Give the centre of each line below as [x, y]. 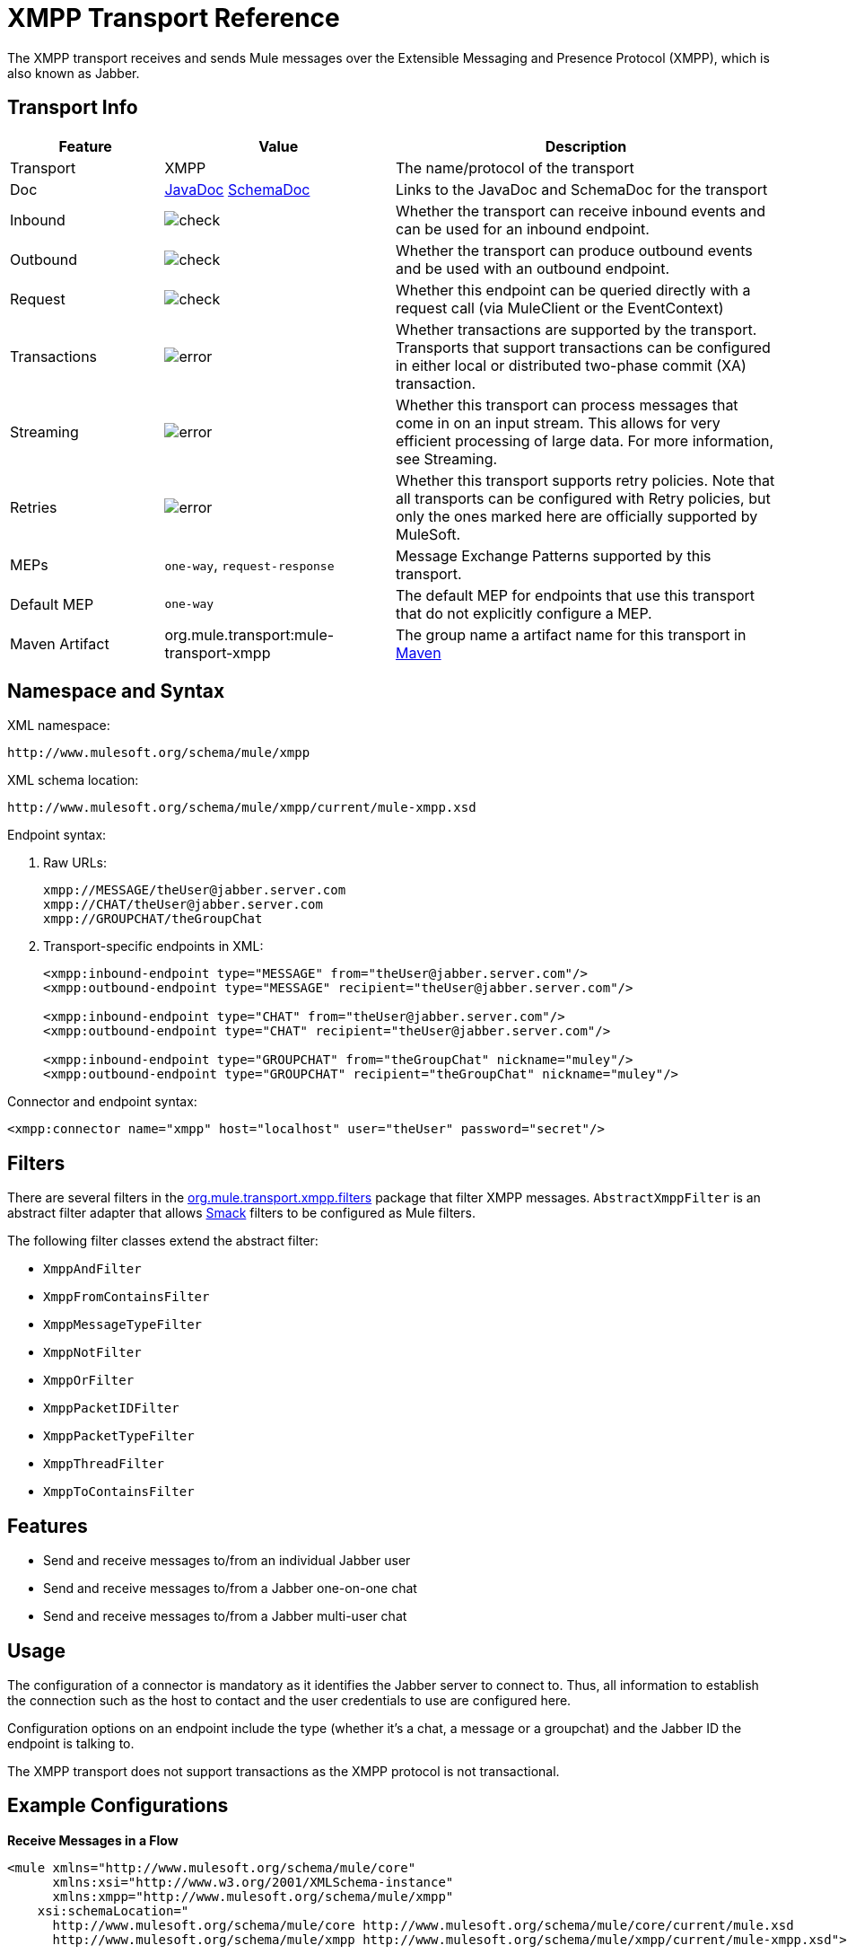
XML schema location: [73, 780]
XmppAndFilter [92, 1269]
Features [48, 1526]
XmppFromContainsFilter [127, 1297]
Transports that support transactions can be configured [583, 347]
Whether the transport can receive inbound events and [580, 211]
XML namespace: [59, 726]
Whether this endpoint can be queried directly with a [573, 290]
